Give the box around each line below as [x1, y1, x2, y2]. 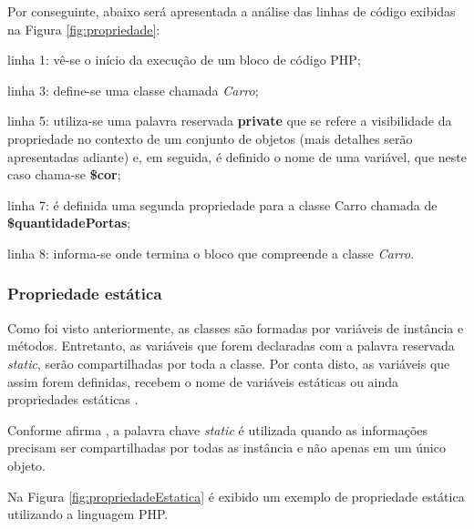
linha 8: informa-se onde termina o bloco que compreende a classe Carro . [7, 243, 415, 262]
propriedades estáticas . [7, 390, 139, 409]
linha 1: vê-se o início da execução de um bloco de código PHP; [7, 50, 361, 69]
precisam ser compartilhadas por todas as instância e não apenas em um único [7, 438, 446, 457]
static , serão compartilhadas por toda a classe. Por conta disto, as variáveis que [7, 353, 450, 372]
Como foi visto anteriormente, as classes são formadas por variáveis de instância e [7, 318, 464, 337]
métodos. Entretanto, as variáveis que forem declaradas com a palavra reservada [7, 336, 455, 355]
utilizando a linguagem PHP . [7, 504, 169, 524]
